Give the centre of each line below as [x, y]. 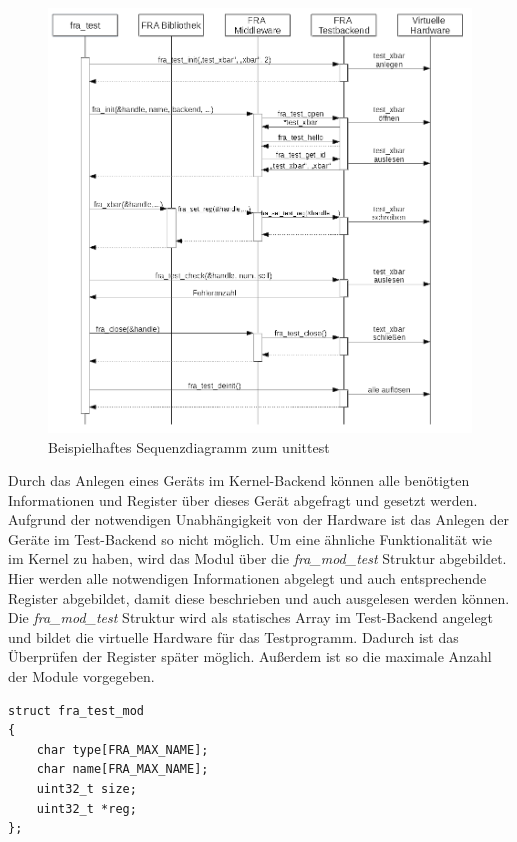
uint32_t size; [86, 789]
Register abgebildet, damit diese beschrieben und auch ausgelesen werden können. [259, 597]
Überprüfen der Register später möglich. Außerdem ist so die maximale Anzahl [250, 656]
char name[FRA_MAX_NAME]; [122, 769]
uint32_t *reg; [86, 808]
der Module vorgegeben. [81, 676]
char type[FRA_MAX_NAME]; [122, 749]
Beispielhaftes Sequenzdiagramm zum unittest [189, 446]
